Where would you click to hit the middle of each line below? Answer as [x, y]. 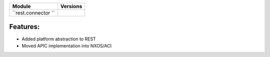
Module [21, 6]
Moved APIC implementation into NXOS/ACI [67, 45]
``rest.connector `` [33, 13]
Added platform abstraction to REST [59, 39]
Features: [24, 27]
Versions [71, 6]
